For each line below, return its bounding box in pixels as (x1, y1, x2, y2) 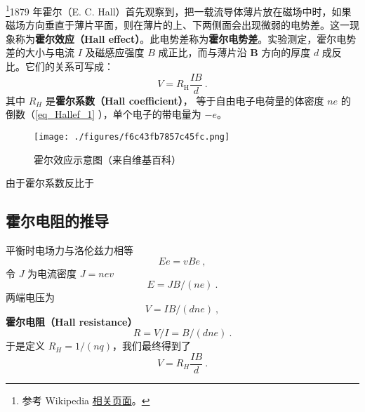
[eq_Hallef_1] (35, 107, 95, 121)
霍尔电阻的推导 (6, 210, 109, 232)
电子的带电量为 (132, 107, 201, 121)
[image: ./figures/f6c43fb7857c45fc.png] (34, 131, 230, 142)
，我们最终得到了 (112, 338, 192, 353)
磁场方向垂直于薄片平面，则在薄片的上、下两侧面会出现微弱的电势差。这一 (6, 18, 350, 32)
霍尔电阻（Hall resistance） (6, 314, 138, 328)
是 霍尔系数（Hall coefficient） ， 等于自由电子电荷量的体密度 (45, 93, 324, 107)
